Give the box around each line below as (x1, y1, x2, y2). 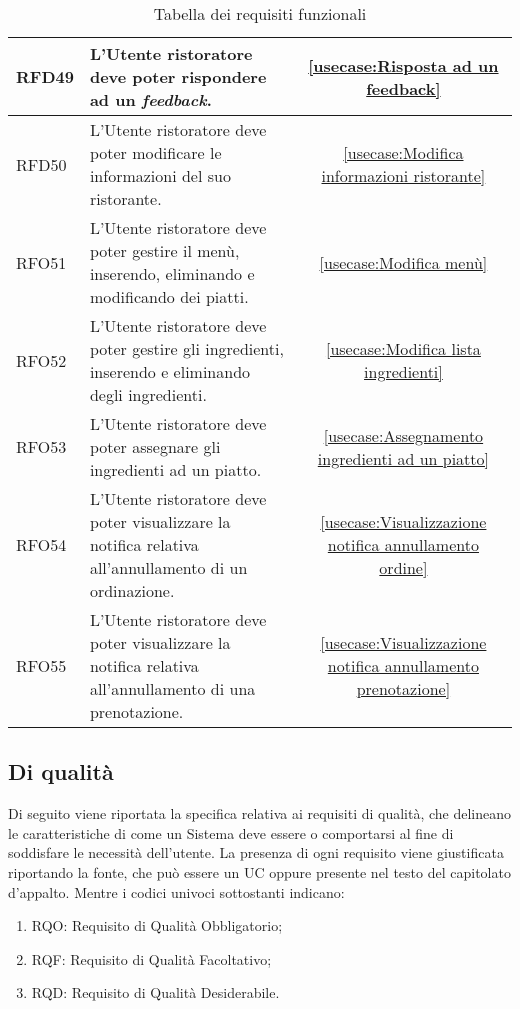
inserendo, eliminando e (89, 262, 255, 285)
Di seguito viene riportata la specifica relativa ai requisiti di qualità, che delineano (8, 803, 512, 824)
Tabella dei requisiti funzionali (153, 2, 367, 25)
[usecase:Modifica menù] (319, 250, 488, 274)
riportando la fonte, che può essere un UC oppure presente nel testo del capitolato (8, 861, 511, 882)
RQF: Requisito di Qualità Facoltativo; (31, 948, 272, 969)
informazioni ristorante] (321, 164, 486, 187)
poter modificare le (89, 141, 222, 164)
